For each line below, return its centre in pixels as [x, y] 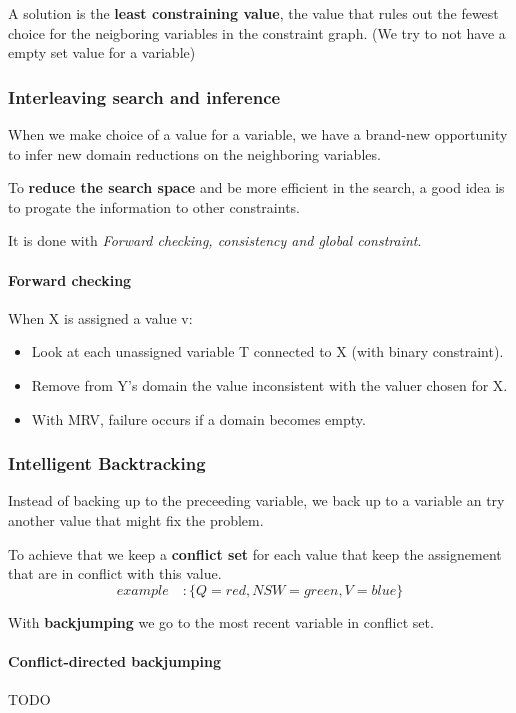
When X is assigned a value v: [100, 317]
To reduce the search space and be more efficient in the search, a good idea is [256, 187]
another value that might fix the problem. [136, 519]
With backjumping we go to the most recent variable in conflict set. [221, 621]
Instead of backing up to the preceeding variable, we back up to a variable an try [256, 500]
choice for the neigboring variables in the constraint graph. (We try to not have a [257, 32]
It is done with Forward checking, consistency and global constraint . [215, 240]
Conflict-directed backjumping [114, 660]
